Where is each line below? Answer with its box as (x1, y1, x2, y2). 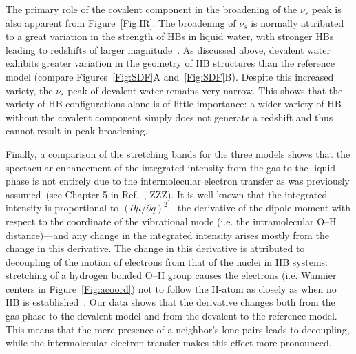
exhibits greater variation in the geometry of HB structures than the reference (6, 56, 335, 70)
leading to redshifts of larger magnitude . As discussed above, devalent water (6, 42, 331, 56)
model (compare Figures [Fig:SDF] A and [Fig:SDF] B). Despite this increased (6, 69, 334, 83)
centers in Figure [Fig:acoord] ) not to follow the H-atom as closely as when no (6, 281, 337, 295)
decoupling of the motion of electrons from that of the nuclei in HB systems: (6, 254, 328, 269)
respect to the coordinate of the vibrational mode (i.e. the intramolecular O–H (6, 214, 337, 228)
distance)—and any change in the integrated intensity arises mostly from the (6, 227, 329, 242)
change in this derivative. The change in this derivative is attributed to (6, 241, 305, 256)
